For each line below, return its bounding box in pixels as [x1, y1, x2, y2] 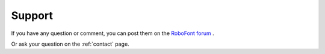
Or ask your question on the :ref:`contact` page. [11, 40, 129, 47]
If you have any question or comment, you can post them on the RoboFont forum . [11, 30, 215, 37]
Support [11, 9, 54, 22]
